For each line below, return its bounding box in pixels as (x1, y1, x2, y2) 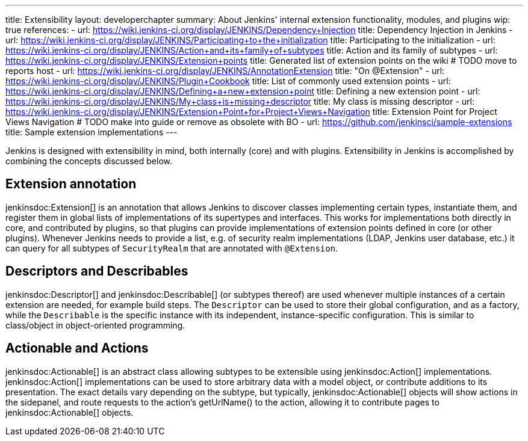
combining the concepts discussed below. (5, 156, 173, 166)
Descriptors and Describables (5, 264, 188, 279)
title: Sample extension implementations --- (5, 127, 178, 137)
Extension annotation (5, 176, 137, 192)
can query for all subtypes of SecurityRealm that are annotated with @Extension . (5, 242, 338, 253)
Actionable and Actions (5, 341, 149, 356)
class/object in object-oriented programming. (5, 319, 185, 330)
